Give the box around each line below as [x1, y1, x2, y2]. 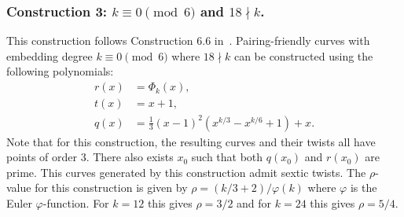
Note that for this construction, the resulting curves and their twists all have [6, 133, 376, 149]
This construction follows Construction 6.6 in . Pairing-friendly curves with [6, 32, 370, 49]
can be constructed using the [233, 47, 373, 64]
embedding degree [6, 47, 93, 64]
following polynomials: [6, 63, 114, 79]
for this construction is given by [35, 179, 188, 196]
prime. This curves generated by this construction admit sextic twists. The [6, 164, 366, 180]
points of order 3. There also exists [6, 149, 174, 165]
